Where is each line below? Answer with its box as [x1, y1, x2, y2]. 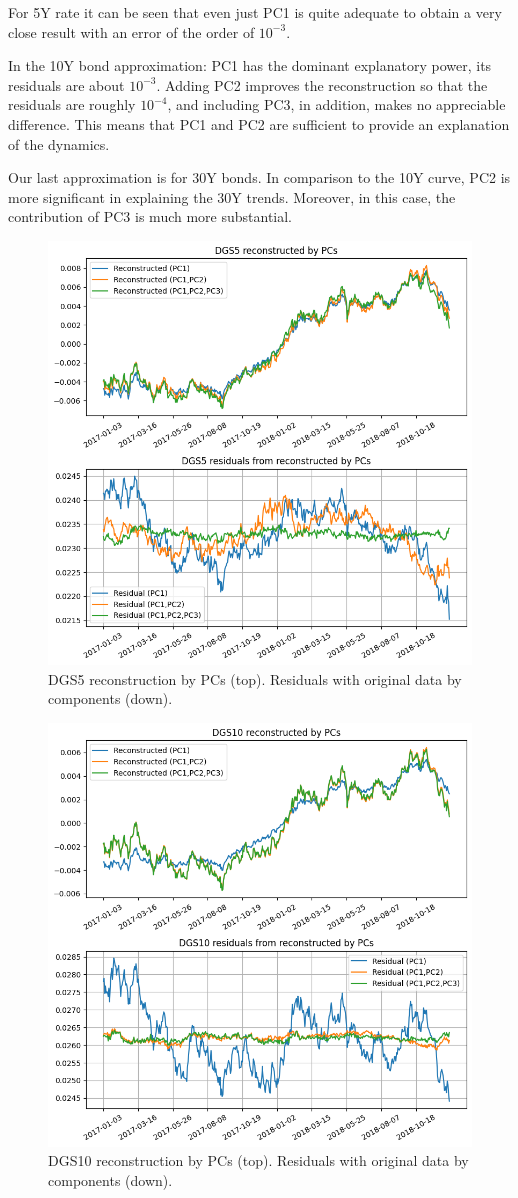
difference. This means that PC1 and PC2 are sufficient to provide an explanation [8, 113, 510, 134]
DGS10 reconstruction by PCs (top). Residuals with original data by [48, 1150, 469, 1171]
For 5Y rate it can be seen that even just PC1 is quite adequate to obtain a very [8, 2, 502, 22]
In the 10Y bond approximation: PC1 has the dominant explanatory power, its [8, 55, 492, 76]
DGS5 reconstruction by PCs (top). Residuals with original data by [48, 668, 462, 689]
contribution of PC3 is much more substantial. [8, 206, 293, 227]
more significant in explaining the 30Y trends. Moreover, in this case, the [8, 186, 456, 207]
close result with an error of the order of [8, 21, 255, 42]
